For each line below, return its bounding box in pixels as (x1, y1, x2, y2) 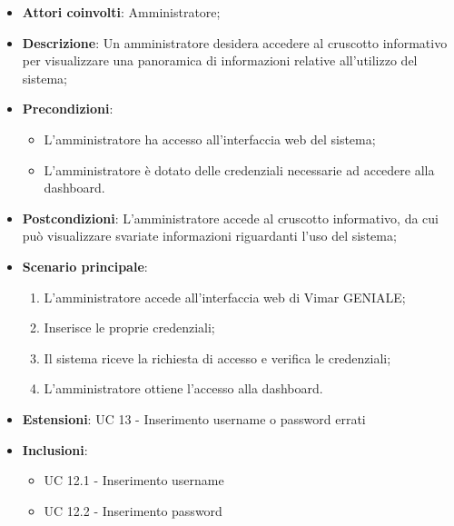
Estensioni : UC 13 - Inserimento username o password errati (22, 409, 366, 428)
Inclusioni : (22, 440, 88, 459)
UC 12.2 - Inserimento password (44, 501, 222, 520)
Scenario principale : (22, 256, 148, 275)
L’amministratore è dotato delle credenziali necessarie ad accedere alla (44, 160, 435, 179)
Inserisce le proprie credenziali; (44, 318, 215, 337)
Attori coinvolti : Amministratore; (22, 3, 221, 21)
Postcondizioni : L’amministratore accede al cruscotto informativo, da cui (22, 208, 439, 227)
